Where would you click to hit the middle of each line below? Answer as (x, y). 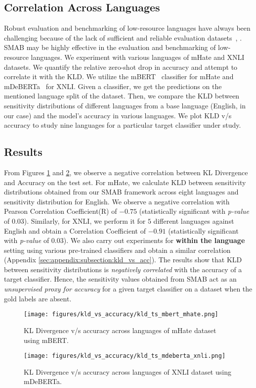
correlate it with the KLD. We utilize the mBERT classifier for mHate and (119, 76)
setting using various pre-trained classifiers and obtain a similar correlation (117, 250)
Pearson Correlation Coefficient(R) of (61, 211)
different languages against (194, 220)
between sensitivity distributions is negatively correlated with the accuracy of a (123, 269)
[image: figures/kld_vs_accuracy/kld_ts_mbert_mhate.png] (121, 315)
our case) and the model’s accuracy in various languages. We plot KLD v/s (118, 115)
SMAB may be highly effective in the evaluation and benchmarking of (110, 47)
